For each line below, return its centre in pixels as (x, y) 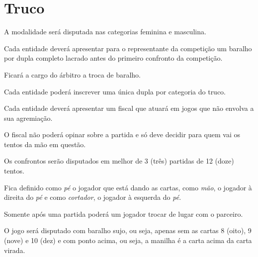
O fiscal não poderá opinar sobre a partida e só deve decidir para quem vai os (122, 134)
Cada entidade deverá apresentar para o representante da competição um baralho (128, 48)
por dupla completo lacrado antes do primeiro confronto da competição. (113, 58)
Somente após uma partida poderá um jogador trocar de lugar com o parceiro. (124, 214)
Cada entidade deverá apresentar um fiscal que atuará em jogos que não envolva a (129, 108)
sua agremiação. (28, 118)
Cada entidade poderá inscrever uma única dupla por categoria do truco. (115, 91)
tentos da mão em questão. (45, 144)
